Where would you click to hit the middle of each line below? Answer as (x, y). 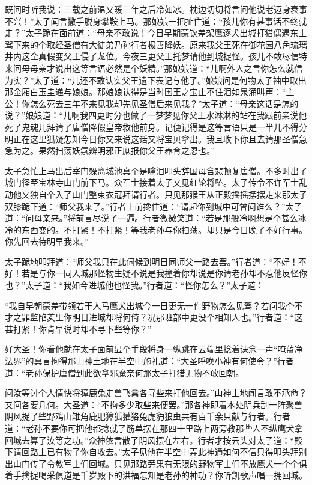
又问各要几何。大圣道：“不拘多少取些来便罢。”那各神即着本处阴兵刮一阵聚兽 (154, 404)
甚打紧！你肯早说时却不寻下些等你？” (78, 328)
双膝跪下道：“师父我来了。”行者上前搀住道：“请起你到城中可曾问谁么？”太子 (154, 206)
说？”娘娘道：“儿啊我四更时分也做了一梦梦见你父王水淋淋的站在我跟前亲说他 (156, 115)
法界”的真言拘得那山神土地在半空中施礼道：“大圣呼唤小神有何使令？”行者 (149, 361)
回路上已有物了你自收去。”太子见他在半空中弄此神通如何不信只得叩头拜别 (164, 452)
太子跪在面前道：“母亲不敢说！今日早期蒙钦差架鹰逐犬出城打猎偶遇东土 (166, 33)
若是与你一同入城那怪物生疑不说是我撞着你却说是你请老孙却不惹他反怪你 (164, 273)
